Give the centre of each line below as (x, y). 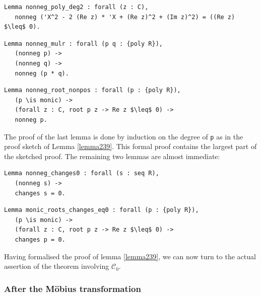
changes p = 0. (40, 239)
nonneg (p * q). (42, 73)
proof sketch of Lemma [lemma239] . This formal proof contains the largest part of (130, 146)
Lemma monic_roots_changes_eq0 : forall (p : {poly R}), (102, 210)
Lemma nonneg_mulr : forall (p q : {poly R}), (83, 44)
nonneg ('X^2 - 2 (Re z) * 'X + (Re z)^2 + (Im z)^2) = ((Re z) (125, 17)
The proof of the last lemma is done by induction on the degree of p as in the (124, 136)
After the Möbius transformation (73, 288)
